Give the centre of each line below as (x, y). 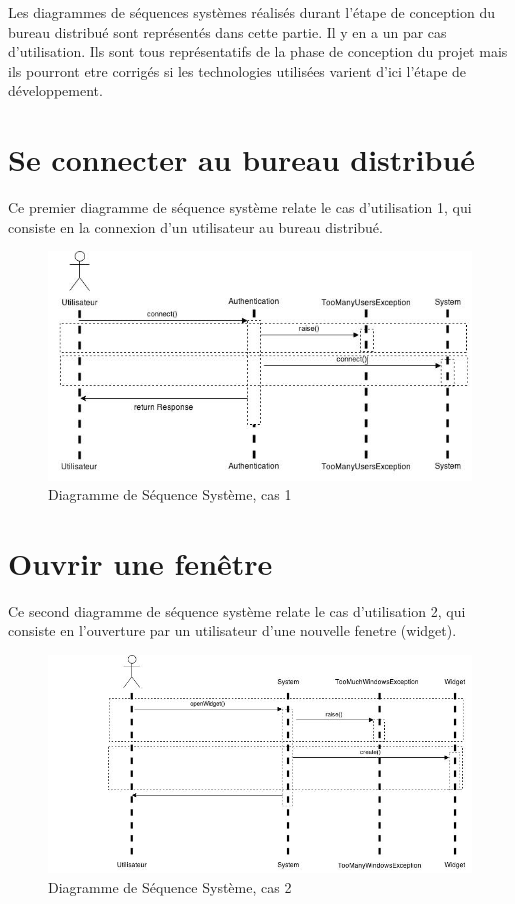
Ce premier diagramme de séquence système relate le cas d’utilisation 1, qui (240, 207)
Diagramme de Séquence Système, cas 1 (170, 494)
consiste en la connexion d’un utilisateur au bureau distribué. (195, 226)
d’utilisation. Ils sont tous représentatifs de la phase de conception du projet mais (258, 51)
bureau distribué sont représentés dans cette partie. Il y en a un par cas (227, 31)
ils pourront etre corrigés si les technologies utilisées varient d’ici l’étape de (237, 70)
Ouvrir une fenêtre (140, 562)
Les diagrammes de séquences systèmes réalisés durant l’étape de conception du (252, 12)
